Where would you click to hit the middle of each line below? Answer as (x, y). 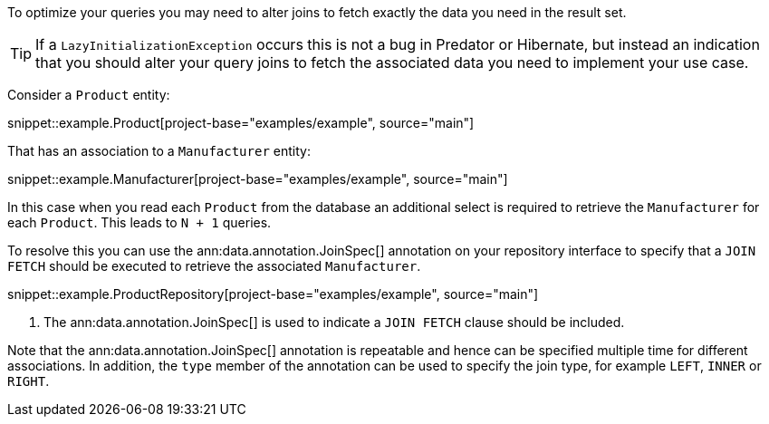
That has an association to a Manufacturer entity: (159, 151)
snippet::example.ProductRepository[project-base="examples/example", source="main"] (273, 294)
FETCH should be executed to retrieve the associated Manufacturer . (214, 266)
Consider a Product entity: (89, 95)
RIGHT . (29, 381)
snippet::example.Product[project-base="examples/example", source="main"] (241, 123)
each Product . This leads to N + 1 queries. (139, 222)
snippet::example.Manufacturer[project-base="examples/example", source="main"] (258, 179)
